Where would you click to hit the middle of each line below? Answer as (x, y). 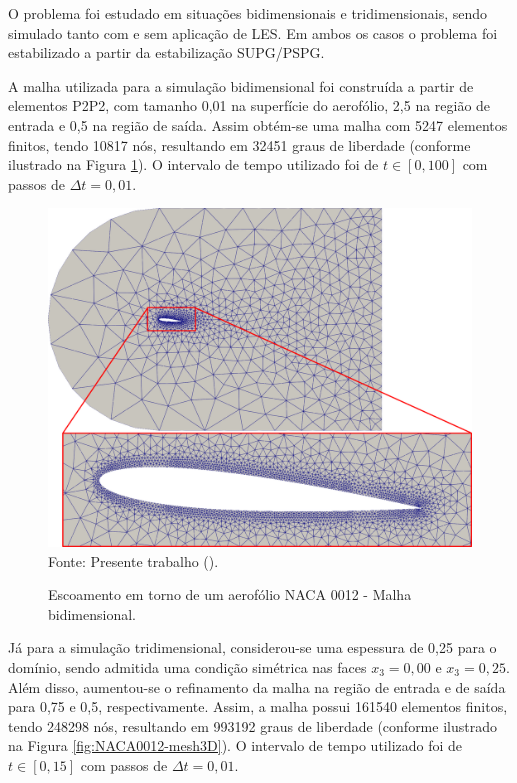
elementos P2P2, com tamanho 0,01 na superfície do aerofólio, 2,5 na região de (249, 105)
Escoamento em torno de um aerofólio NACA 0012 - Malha (230, 594)
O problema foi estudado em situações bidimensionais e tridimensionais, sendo (248, 13)
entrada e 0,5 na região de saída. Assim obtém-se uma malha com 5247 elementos (258, 124)
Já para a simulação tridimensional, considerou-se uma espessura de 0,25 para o (252, 647)
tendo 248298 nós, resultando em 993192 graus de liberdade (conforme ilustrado (252, 725)
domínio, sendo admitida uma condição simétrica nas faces (187, 667)
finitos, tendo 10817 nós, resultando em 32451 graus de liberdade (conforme (239, 144)
